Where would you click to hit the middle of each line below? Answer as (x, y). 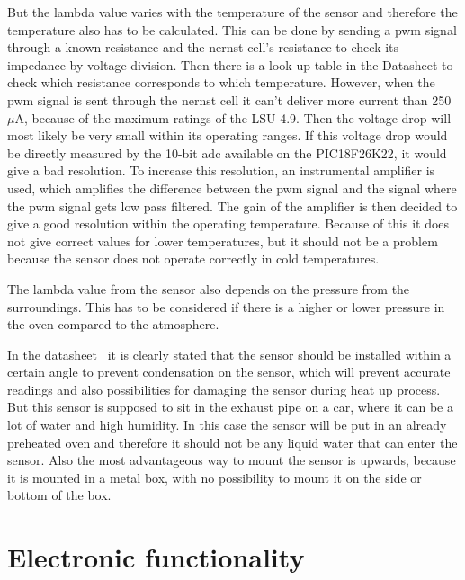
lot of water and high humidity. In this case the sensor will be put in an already (227, 425)
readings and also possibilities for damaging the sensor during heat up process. (224, 389)
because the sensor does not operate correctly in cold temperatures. (193, 259)
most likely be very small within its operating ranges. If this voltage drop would (228, 135)
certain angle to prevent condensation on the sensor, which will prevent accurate (229, 372)
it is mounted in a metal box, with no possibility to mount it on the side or (215, 477)
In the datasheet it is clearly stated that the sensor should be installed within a (229, 354)
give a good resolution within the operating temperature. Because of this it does (228, 223)
